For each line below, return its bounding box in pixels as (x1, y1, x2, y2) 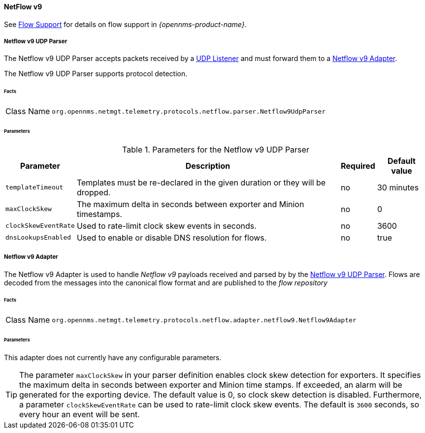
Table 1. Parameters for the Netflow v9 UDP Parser (122, 144, 309, 155)
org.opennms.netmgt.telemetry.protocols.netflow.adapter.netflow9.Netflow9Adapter (52, 316, 357, 324)
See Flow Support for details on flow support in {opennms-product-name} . (4, 20, 247, 29)
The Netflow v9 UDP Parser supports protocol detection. (4, 69, 188, 78)
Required (340, 160, 375, 171)
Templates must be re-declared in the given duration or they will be (76, 177, 326, 187)
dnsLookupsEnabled (5, 234, 71, 242)
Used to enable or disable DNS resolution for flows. (76, 232, 267, 243)
